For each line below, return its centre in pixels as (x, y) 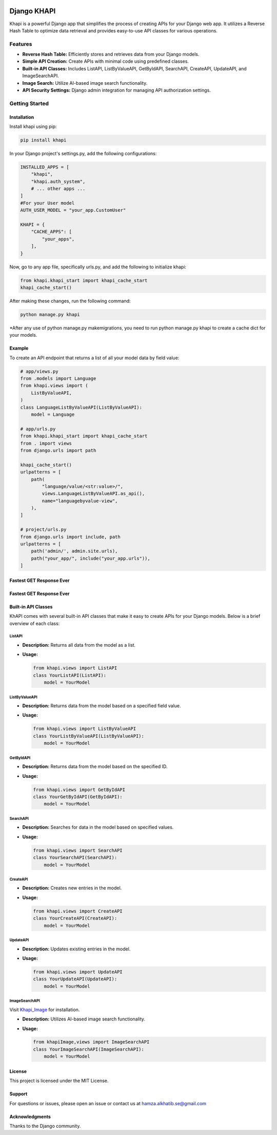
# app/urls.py (38, 429)
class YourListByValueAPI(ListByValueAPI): (89, 736)
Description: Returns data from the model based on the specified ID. (95, 766)
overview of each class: (35, 623)
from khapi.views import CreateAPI (78, 911)
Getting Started (29, 103)
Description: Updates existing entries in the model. (76, 949)
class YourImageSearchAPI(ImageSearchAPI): (89, 1049)
